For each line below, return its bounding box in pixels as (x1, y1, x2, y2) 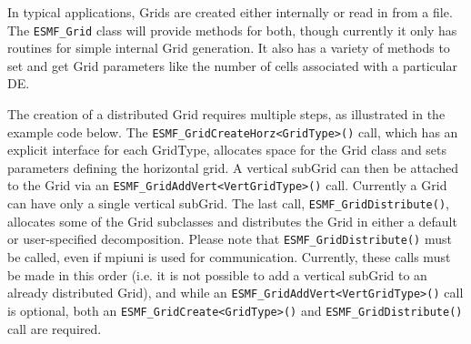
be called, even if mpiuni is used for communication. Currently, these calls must (7, 248, 451, 267)
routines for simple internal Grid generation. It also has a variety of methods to (7, 38, 450, 57)
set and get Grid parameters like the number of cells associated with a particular (7, 56, 457, 75)
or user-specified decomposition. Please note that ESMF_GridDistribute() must (7, 229, 452, 248)
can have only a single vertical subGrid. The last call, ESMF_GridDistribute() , (7, 194, 449, 213)
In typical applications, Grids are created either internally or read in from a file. (7, 3, 453, 21)
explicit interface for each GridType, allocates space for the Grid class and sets (7, 140, 447, 159)
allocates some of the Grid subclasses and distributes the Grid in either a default (7, 211, 457, 230)
